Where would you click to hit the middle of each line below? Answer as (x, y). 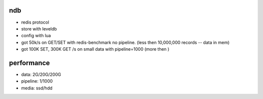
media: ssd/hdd (37, 88)
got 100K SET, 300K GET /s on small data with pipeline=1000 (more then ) (95, 49)
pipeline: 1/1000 (37, 81)
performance (29, 63)
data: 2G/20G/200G (41, 74)
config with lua (36, 36)
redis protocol (35, 22)
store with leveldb (39, 28)
